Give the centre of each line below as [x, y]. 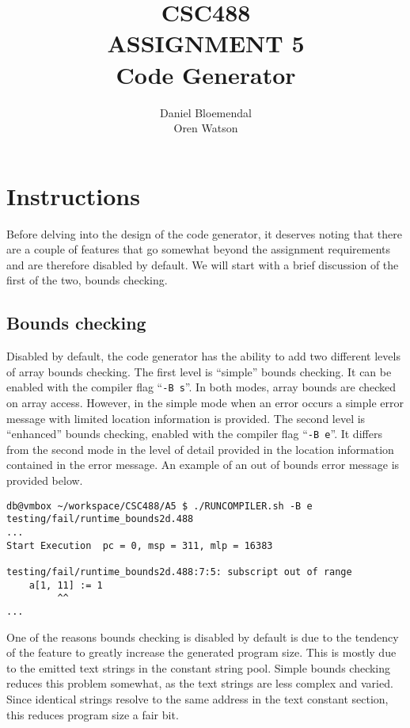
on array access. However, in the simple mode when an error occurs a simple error [205, 403]
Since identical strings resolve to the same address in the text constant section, [197, 698]
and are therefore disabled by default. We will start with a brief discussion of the [203, 264]
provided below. [45, 480]
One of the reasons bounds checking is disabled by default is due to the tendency [203, 637]
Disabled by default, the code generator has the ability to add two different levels [203, 356]
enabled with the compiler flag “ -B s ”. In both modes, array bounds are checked [201, 387]
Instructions [73, 195]
